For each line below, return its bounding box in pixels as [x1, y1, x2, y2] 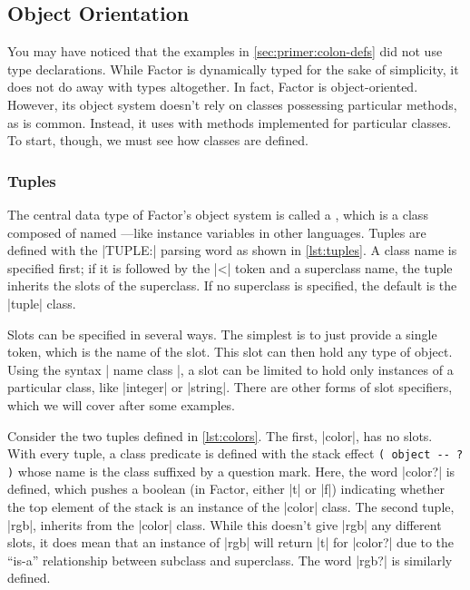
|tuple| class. [7, 293, 76, 312]
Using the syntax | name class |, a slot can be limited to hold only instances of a [7, 359, 454, 379]
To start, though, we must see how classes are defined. [7, 131, 308, 150]
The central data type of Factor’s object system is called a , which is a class [7, 204, 428, 223]
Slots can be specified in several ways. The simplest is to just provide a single [7, 324, 437, 343]
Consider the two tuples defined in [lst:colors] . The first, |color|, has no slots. [7, 426, 433, 445]
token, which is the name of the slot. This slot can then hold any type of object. [7, 342, 453, 361]
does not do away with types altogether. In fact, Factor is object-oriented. [7, 77, 418, 96]
